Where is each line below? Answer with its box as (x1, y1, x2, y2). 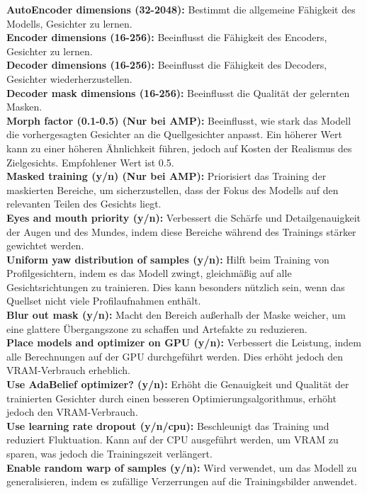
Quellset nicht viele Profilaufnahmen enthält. (6, 293, 201, 308)
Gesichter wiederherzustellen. (6, 71, 132, 86)
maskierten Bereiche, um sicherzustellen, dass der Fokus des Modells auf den (6, 182, 339, 197)
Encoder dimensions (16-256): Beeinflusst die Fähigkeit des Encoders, (6, 30, 327, 45)
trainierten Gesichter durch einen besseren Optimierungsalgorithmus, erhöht (6, 390, 337, 405)
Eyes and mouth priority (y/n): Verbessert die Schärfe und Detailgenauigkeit (6, 210, 361, 225)
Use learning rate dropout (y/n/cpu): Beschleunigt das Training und (6, 418, 329, 433)
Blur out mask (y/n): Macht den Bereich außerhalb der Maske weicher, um (6, 307, 346, 322)
